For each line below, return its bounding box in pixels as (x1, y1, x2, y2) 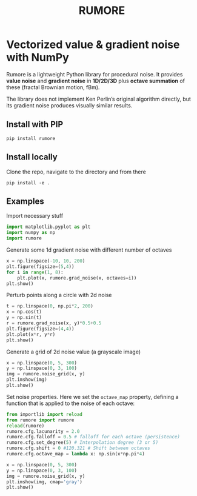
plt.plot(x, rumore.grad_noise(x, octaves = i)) (17, 275, 137, 281)
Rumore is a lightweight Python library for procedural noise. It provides (6, 70, 183, 78)
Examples (6, 196, 44, 206)
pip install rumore (6, 135, 56, 141)
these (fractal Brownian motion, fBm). (6, 83, 100, 91)
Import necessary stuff (6, 212, 64, 220)
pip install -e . (6, 179, 50, 186)
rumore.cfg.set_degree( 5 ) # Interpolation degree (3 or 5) (6, 440, 159, 446)
